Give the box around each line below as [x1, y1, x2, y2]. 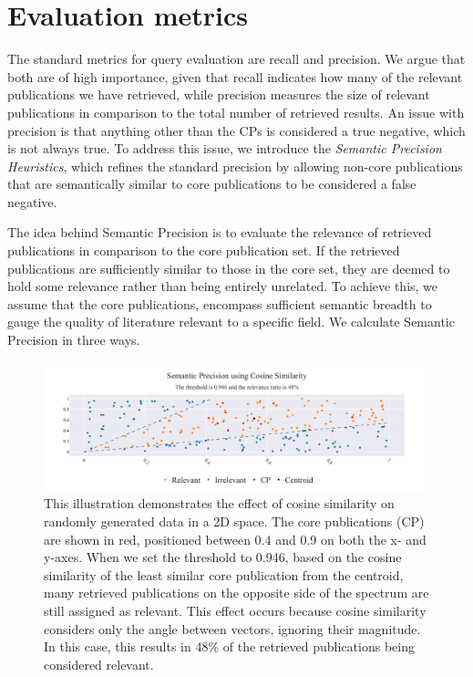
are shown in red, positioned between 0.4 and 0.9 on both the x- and [44, 529, 427, 548]
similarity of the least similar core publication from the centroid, [44, 565, 404, 584]
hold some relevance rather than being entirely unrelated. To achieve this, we [7, 276, 438, 296]
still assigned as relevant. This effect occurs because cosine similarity [44, 600, 427, 620]
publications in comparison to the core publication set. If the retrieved [7, 241, 400, 260]
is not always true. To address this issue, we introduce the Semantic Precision [7, 139, 442, 158]
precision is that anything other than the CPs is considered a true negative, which [7, 120, 466, 140]
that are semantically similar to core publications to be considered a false [7, 174, 416, 193]
